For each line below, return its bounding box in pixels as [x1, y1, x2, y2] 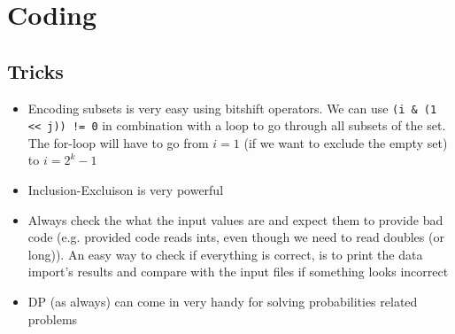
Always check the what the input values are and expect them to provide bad [27, 210, 443, 229]
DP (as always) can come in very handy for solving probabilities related [27, 292, 418, 311]
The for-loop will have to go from [27, 133, 209, 151]
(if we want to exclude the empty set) [243, 133, 448, 151]
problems [27, 309, 78, 328]
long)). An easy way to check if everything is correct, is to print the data [27, 245, 423, 263]
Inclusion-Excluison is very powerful [27, 181, 224, 199]
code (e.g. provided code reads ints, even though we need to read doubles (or [27, 228, 444, 246]
